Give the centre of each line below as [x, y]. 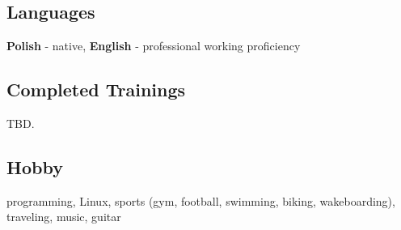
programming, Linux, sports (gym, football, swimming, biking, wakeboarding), [201, 200]
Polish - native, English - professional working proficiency [154, 46]
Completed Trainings [96, 89]
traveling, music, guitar [64, 217]
